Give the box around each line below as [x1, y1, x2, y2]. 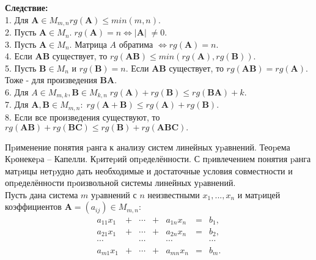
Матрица [75, 37, 107, 50]
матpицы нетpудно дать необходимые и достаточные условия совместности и [5, 164, 293, 177]
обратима [119, 37, 153, 50]
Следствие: [5, 1, 48, 13]
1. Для [5, 13, 29, 26]
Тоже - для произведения [5, 73, 97, 86]
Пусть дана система [5, 188, 78, 201]
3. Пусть [5, 37, 37, 50]
